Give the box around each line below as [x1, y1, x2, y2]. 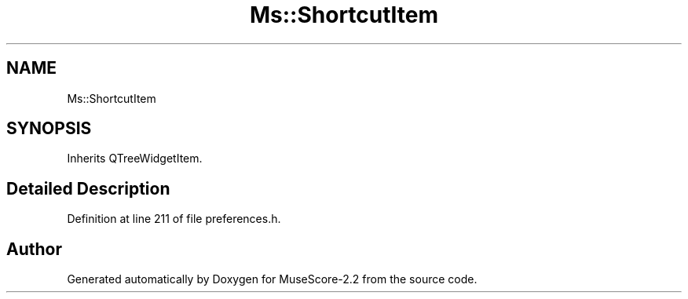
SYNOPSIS [6, 119, 92, 139]
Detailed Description [6, 178, 170, 199]
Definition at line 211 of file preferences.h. [67, 212, 281, 226]
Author [6, 239, 62, 259]
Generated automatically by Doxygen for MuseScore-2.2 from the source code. [67, 272, 478, 286]
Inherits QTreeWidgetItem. [67, 151, 203, 166]
